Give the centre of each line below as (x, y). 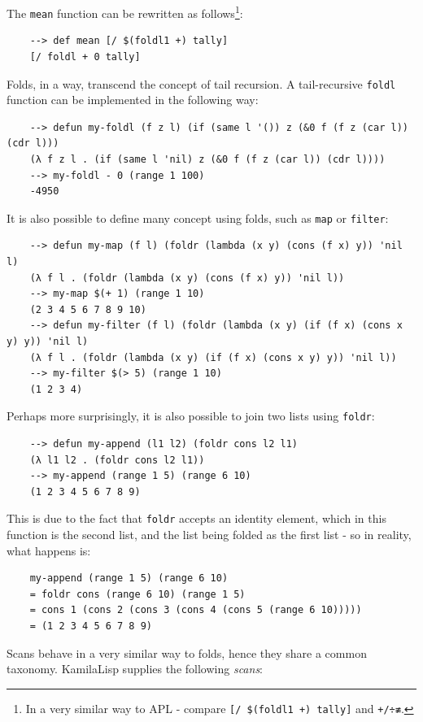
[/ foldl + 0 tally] (85, 57)
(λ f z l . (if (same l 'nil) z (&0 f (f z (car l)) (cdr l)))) (207, 159)
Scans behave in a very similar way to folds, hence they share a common (187, 652)
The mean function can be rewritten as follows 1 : (125, 12)
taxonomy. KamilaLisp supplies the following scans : (135, 669)
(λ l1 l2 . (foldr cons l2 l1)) (117, 460)
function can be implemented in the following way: (133, 100)
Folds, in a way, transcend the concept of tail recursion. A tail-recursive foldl (201, 83)
